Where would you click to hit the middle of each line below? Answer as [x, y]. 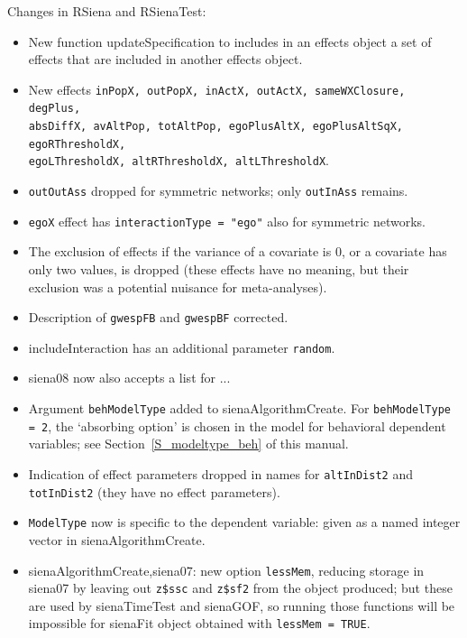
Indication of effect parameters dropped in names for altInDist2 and [220, 473]
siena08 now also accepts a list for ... [129, 378]
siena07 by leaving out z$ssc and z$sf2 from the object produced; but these [240, 588]
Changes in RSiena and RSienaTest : [107, 11]
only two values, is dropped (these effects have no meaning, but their [219, 268]
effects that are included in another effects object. [165, 59]
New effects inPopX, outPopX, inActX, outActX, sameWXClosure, [217, 89]
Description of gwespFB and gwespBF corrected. [158, 317]
